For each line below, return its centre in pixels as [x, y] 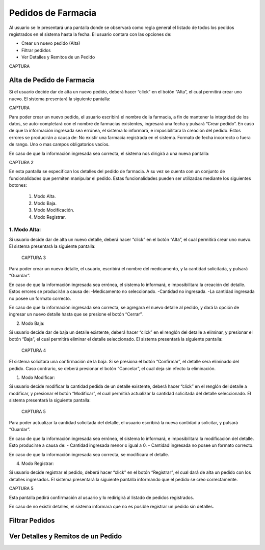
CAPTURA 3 [34, 258]
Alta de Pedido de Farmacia [52, 80]
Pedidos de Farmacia [53, 13]
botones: [18, 185]
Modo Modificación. [54, 210]
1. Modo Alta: [25, 230]
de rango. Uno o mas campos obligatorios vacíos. [59, 145]
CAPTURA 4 [34, 350]
